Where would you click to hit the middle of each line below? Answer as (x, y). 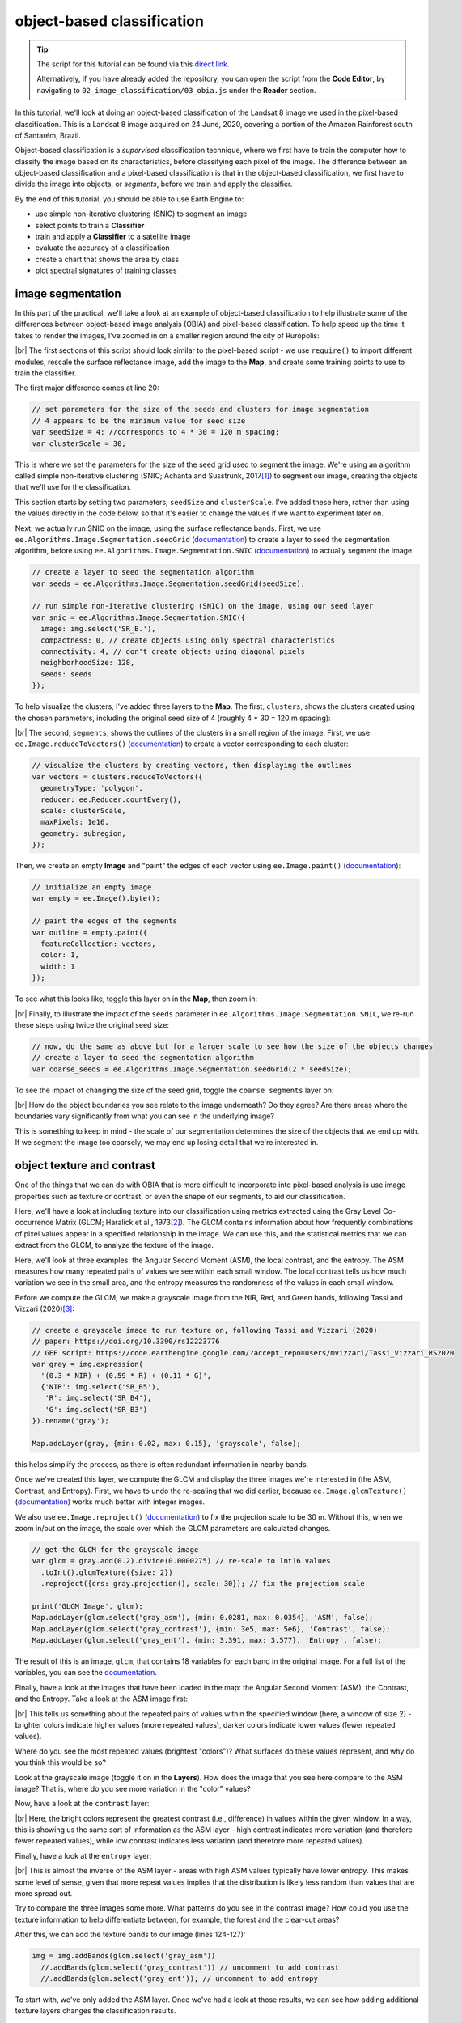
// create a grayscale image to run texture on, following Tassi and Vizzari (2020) (205, 1330)
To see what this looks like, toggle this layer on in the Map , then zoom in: (136, 999)
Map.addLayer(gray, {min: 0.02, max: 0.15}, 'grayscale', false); (166, 1443)
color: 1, (60, 955)
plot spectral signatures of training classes (106, 270)
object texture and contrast (85, 1166)
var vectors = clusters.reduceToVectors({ (117, 776)
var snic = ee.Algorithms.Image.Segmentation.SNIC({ (139, 617)
